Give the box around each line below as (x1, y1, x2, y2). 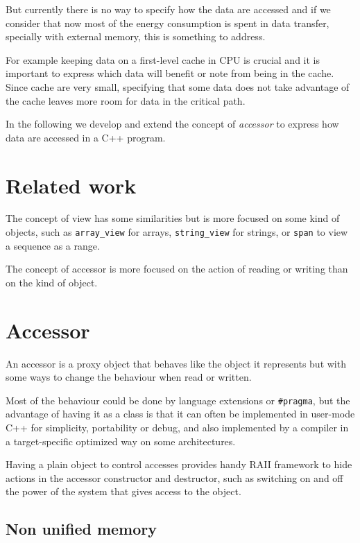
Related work (6, 171, 137, 199)
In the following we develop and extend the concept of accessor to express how (6, 117, 339, 131)
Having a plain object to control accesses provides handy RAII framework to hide (6, 457, 352, 472)
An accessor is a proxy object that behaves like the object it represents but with (6, 356, 346, 370)
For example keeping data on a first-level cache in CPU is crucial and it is (6, 52, 320, 67)
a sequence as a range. (6, 238, 100, 252)
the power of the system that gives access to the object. (6, 484, 241, 499)
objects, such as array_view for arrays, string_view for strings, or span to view (6, 225, 348, 239)
